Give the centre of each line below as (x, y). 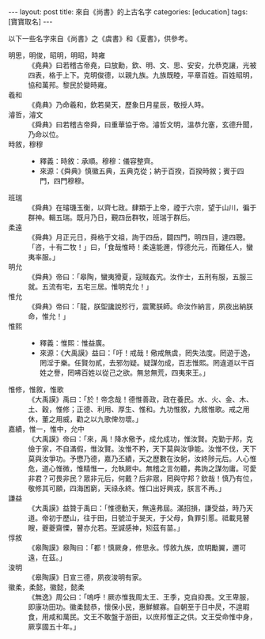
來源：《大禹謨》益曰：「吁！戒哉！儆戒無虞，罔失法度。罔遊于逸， (147, 353)
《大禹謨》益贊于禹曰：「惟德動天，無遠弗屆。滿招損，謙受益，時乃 (137, 508)
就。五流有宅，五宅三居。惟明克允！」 (90, 287)
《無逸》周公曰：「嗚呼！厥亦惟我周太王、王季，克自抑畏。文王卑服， (140, 597)
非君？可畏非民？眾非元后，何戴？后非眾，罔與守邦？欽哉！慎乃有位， (142, 478)
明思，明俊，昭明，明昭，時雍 (57, 55)
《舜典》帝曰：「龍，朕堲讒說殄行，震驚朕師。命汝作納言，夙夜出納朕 (140, 306)
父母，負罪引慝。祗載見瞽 (208, 518)
